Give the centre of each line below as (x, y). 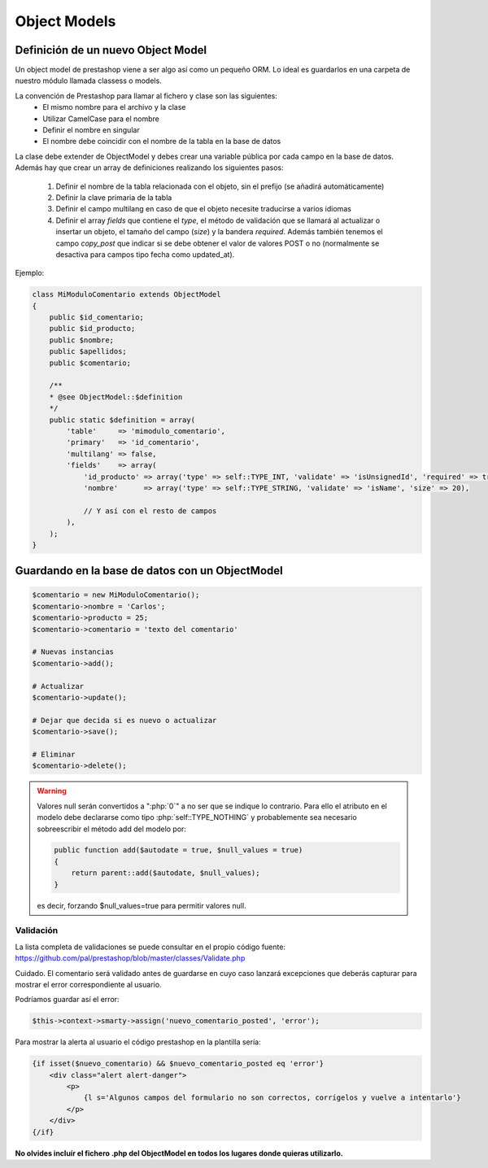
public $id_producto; (92, 329)
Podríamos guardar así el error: (67, 1000)
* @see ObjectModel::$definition (116, 397)
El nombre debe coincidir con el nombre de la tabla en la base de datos (162, 142)
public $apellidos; (88, 351)
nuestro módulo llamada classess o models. (88, 81)
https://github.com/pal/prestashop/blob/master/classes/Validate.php (130, 958)
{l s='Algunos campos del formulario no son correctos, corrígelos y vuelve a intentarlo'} (272, 1098)
